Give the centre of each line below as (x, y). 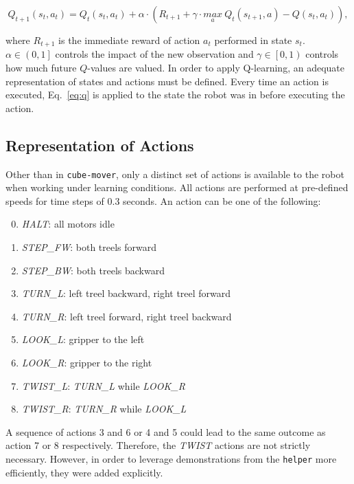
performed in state (253, 40)
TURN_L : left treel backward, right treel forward (126, 293)
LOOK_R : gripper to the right (87, 363)
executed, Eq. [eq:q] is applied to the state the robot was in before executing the (175, 95)
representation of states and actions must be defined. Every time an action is (167, 81)
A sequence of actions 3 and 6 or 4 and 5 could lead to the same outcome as (166, 431)
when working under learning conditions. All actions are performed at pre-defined (177, 187)
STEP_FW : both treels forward (89, 247)
